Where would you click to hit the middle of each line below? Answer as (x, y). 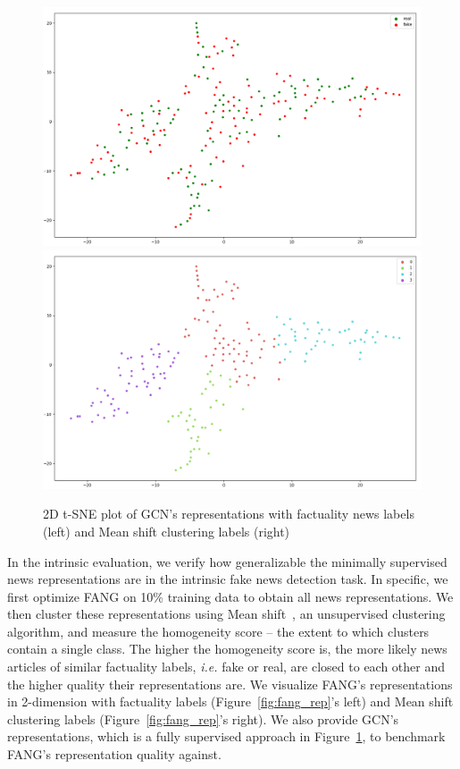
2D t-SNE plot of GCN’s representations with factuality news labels (229, 514)
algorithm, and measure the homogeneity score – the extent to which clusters (218, 631)
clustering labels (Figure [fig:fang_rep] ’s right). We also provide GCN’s (203, 718)
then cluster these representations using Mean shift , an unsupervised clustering (226, 614)
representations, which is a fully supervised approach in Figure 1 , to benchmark (226, 736)
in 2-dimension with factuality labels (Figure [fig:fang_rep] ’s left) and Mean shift (230, 701)
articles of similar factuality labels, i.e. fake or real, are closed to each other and (226, 667)
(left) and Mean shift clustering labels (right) (167, 531)
